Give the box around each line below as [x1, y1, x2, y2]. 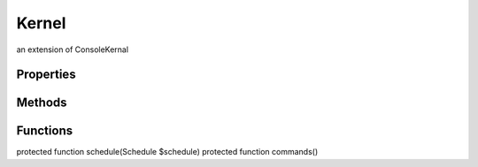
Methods [16, 95, 67, 110]
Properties [16, 67, 76, 82]
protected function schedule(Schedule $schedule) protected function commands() [16, 147, 319, 157]
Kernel [16, 13, 66, 33]
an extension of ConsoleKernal [16, 44, 128, 55]
